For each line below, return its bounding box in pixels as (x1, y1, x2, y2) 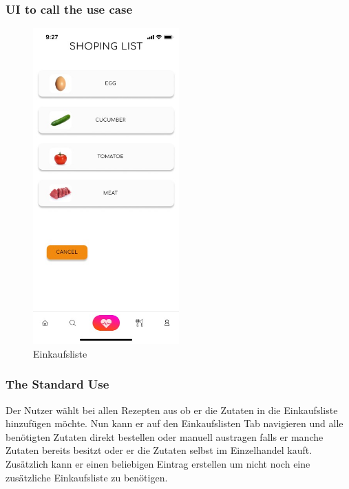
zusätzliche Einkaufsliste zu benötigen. (6, 470, 168, 484)
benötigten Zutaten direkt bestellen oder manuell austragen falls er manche (6, 429, 324, 444)
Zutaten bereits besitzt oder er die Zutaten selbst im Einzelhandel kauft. (6, 443, 313, 457)
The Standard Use (6, 376, 109, 393)
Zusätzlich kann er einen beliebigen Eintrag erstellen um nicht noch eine (6, 457, 310, 471)
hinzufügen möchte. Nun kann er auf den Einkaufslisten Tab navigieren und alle (6, 416, 343, 431)
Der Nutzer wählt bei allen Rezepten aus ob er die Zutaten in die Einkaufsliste (6, 402, 338, 417)
